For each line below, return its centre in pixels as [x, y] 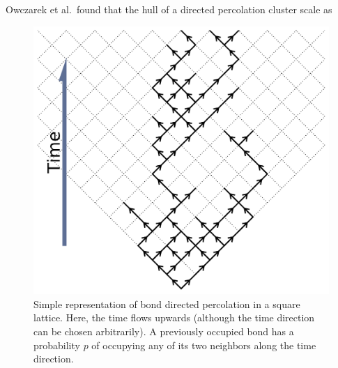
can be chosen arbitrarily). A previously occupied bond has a [164, 331]
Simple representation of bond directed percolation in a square [167, 304]
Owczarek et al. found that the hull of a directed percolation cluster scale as [169, 9]
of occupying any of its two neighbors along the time [204, 345]
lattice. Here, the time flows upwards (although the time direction [174, 317]
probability [57, 345]
